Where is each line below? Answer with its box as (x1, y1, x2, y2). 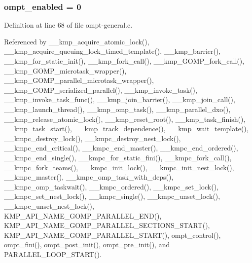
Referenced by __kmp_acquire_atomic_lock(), (4, 36, 149, 46)
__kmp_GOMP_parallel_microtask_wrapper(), (4, 75, 154, 85)
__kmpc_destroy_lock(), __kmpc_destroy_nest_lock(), (4, 133, 181, 143)
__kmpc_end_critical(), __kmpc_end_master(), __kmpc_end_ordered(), (4, 143, 238, 153)
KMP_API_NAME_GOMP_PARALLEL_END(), (4, 210, 162, 221)
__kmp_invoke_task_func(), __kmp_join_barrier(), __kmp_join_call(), (4, 94, 235, 105)
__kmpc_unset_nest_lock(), (4, 200, 94, 211)
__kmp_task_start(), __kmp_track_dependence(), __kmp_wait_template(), (4, 123, 249, 134)
